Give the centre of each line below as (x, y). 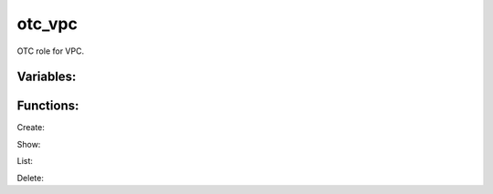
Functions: (48, 106)
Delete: (31, 178)
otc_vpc (47, 24)
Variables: (47, 77)
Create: (31, 128)
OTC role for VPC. (51, 51)
